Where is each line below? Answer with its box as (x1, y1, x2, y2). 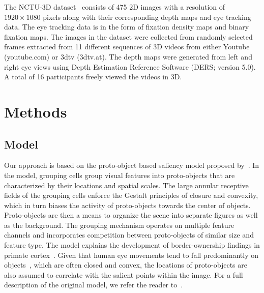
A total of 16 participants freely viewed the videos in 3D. (4, 71, 182, 82)
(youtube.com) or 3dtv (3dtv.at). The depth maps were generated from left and (4, 51, 252, 62)
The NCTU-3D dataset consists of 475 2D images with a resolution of (4, 2, 225, 12)
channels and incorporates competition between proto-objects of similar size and (4, 229, 254, 240)
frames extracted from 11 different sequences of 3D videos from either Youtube (4, 41, 250, 52)
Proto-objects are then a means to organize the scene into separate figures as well (4, 210, 258, 220)
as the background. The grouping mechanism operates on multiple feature (4, 219, 234, 230)
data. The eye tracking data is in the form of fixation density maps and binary (4, 21, 249, 32)
